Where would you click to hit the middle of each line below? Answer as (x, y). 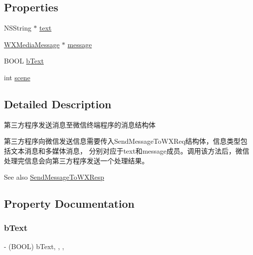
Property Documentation (69, 204)
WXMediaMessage (32, 44)
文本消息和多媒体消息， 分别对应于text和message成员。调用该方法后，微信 (130, 150)
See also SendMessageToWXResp (54, 177)
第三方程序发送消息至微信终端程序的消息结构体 (80, 124)
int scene (17, 77)
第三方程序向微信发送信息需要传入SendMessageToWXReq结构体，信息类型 (122, 141)
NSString (18, 28)
